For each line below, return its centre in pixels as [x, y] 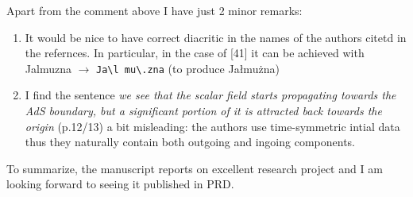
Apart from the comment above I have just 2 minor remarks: [154, 10]
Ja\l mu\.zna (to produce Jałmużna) [188, 68]
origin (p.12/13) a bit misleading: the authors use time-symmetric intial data [212, 126]
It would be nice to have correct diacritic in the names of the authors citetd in [216, 37]
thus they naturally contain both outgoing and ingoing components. [190, 142]
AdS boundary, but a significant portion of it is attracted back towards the [203, 111]
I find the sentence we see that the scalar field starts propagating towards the [210, 95]
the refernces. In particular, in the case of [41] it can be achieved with [195, 53]
